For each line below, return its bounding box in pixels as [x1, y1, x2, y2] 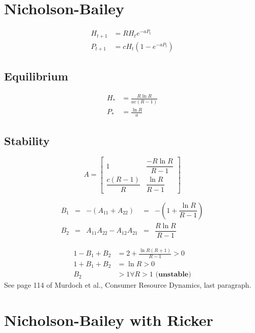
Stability [4, 132, 50, 148]
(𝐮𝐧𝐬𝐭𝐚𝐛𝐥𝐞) [155, 271, 191, 279]
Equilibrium [4, 68, 68, 84]
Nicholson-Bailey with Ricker [4, 310, 213, 330]
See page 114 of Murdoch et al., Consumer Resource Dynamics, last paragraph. [4, 280, 251, 290]
